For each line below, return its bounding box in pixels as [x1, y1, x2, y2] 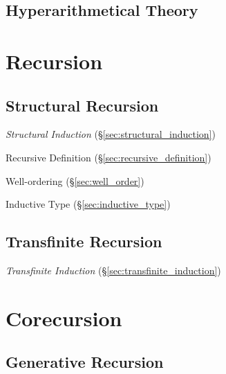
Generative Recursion [6, 351, 164, 373]
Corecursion [6, 303, 122, 332]
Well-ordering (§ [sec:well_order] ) [6, 173, 144, 188]
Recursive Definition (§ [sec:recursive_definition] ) [6, 150, 211, 164]
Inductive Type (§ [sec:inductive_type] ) [6, 197, 171, 211]
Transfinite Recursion [6, 231, 162, 252]
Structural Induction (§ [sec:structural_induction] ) [6, 127, 216, 141]
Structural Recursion [6, 94, 159, 116]
